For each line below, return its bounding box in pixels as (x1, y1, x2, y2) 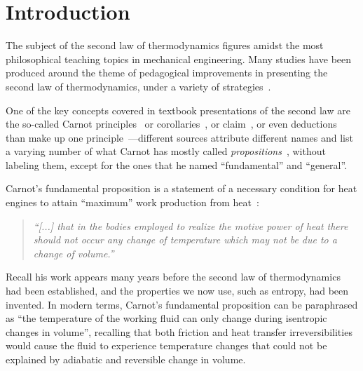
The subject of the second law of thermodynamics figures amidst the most (6, 38, 324, 53)
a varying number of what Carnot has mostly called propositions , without (6, 144, 326, 158)
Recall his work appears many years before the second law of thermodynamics (6, 269, 341, 284)
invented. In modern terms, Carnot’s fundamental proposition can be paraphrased (6, 297, 358, 311)
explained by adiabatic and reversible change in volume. (6, 352, 246, 366)
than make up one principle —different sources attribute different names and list (6, 130, 353, 144)
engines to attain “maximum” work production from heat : (6, 195, 259, 210)
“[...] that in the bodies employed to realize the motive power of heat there (33, 218, 348, 233)
